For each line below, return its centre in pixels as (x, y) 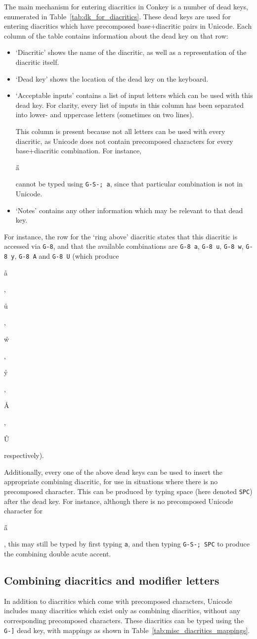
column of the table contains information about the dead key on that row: (116, 35)
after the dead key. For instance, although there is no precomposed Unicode (119, 501)
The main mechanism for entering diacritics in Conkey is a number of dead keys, (126, 6)
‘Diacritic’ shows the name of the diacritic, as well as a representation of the (131, 52)
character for (23, 511)
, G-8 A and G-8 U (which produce (67, 256)
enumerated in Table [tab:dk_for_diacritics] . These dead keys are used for (117, 16)
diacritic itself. (37, 62)
